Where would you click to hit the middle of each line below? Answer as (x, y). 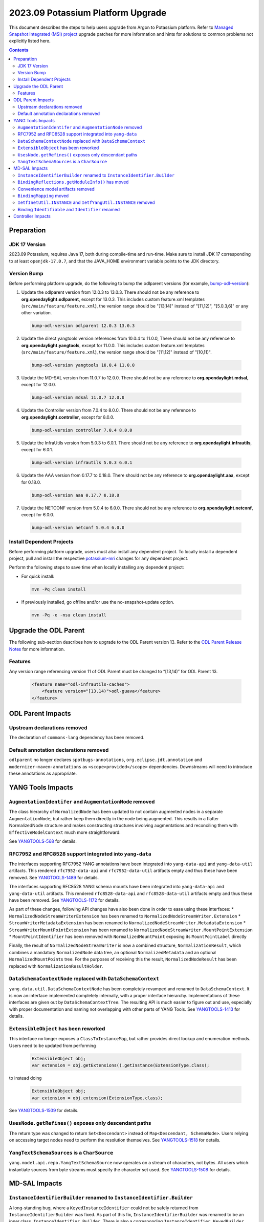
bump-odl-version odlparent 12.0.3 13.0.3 (83, 326)
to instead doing (25, 1078)
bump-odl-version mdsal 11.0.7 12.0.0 (78, 398)
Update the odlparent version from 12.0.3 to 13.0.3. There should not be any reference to (110, 292)
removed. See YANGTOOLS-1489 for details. (54, 877)
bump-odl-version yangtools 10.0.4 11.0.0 (83, 365)
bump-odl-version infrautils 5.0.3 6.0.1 (82, 463)
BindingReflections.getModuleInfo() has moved (73, 182)
